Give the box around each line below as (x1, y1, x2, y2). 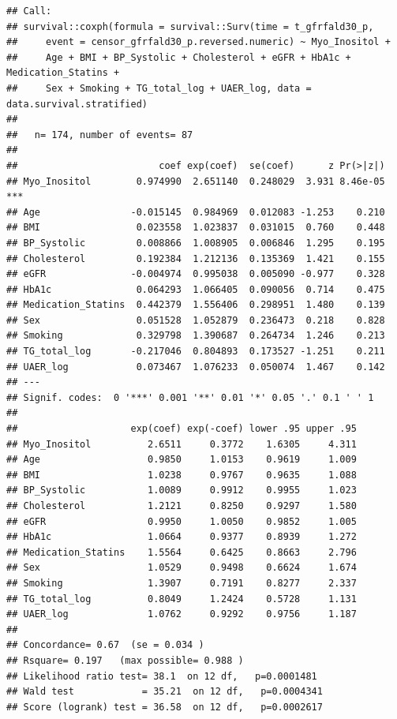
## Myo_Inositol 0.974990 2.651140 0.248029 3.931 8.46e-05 (6, 175, 385, 187)
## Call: (6, 6, 52, 17)
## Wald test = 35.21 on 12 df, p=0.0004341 (6, 686, 323, 698)
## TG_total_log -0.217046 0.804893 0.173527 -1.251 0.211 (6, 346, 385, 358)
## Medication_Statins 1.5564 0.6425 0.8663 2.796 (6, 546, 357, 558)
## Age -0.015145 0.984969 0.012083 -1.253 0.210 (6, 206, 385, 218)
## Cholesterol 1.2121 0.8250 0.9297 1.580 (6, 500, 357, 511)
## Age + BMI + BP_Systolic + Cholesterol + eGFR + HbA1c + (6, 51, 351, 63)
